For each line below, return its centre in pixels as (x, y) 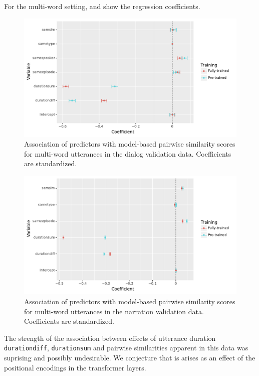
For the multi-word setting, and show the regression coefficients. (102, 6)
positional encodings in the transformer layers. (75, 367)
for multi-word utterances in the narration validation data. (114, 311)
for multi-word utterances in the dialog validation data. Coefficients (128, 153)
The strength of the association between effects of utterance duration (110, 338)
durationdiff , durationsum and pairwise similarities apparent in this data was (126, 348)
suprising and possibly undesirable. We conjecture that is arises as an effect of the (130, 358)
